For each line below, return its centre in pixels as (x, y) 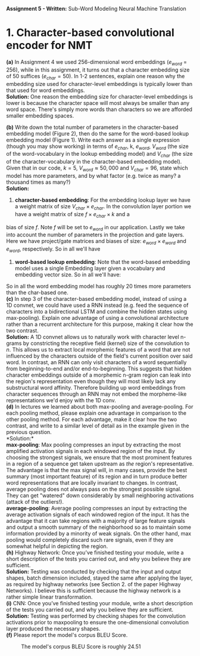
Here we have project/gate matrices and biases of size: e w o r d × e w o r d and (96, 242)
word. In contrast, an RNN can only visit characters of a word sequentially (96, 362)
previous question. (29, 432)
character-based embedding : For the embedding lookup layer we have (102, 200)
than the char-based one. (37, 292)
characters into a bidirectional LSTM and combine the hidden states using (97, 311)
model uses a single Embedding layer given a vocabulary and (90, 268)
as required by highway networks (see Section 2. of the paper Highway (93, 584)
